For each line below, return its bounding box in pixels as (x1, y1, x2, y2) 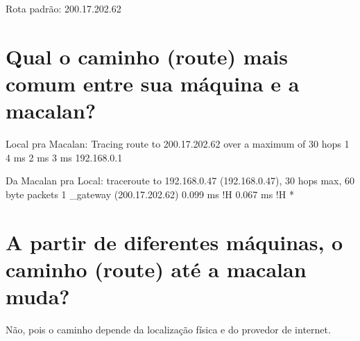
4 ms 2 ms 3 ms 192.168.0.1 (6, 150, 123, 164)
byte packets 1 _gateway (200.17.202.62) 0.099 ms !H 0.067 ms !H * (6, 186, 294, 201)
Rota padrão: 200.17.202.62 (6, 1, 121, 15)
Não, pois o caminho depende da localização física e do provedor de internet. (6, 322, 331, 336)
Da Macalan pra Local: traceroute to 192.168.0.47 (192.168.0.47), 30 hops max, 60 (6, 173, 355, 188)
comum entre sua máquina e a (6, 69, 300, 97)
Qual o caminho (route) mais (6, 42, 288, 70)
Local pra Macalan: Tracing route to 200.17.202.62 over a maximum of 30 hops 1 (6, 137, 350, 151)
